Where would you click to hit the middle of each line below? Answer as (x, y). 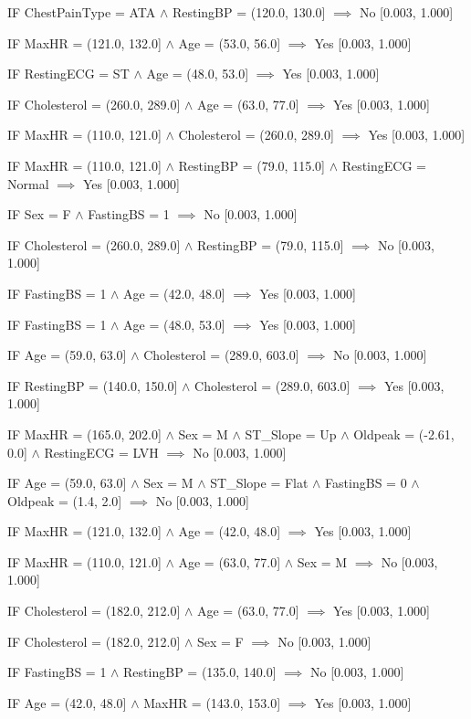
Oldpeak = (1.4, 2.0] (65, 500)
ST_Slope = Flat (259, 483)
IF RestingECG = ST (68, 74)
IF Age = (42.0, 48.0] (67, 702)
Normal (28, 183)
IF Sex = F (39, 214)
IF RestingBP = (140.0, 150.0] (93, 385)
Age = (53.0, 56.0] (230, 42)
